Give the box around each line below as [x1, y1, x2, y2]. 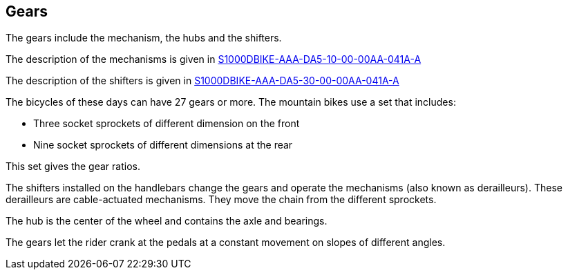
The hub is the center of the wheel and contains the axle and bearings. [6, 215, 328, 227]
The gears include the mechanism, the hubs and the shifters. [6, 32, 282, 44]
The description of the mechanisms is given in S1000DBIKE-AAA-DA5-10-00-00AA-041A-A [6, 53, 422, 66]
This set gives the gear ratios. [6, 160, 140, 173]
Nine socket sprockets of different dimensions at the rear [33, 139, 293, 151]
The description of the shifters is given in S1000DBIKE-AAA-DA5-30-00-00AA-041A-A [6, 75, 399, 87]
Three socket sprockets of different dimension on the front [33, 117, 300, 130]
